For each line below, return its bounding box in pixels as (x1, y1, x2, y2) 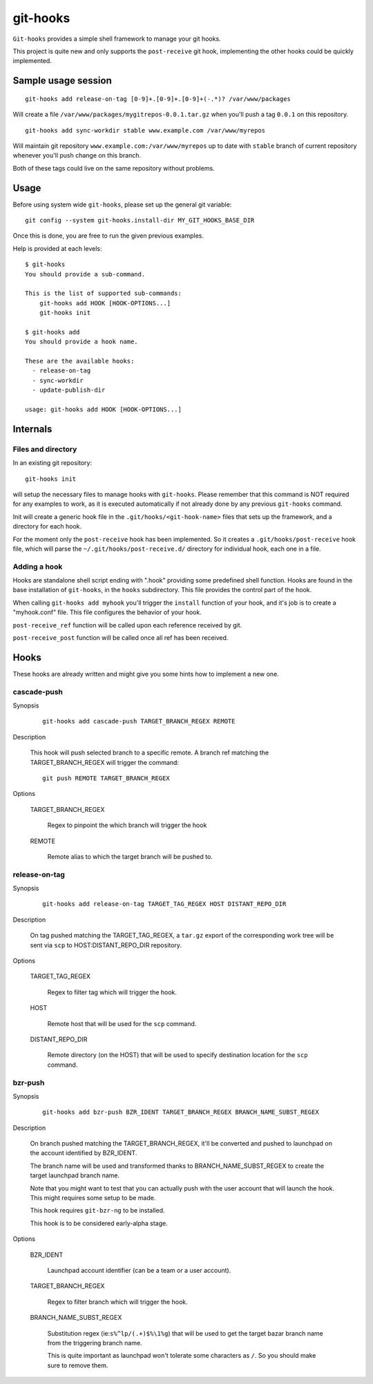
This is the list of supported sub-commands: (25, 290, 182, 297)
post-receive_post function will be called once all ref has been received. (12, 634, 229, 642)
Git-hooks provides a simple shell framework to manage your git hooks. (12, 35, 221, 43)
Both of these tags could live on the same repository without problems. (12, 164, 215, 172)
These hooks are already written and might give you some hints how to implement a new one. (12, 670, 279, 678)
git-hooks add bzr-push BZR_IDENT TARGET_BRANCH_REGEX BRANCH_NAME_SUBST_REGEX (42, 1108, 319, 1116)
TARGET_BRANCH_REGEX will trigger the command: (30, 758, 180, 766)
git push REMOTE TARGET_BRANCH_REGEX (42, 775, 171, 782)
